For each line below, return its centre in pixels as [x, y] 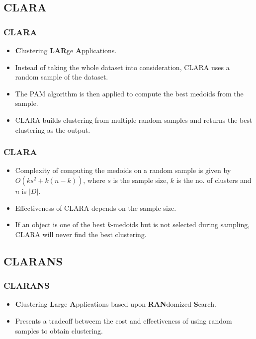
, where [94, 180]
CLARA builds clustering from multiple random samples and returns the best [134, 120]
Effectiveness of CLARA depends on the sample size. [96, 208]
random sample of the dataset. [62, 77]
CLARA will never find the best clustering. [81, 234]
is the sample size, [141, 180]
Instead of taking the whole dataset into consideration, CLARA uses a [122, 67]
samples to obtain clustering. [59, 330]
